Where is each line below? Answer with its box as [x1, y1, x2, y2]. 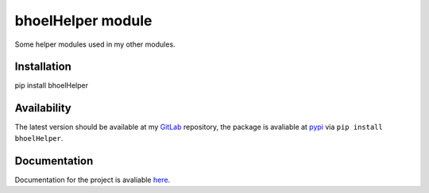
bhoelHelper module [14, 12, 153, 29]
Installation [14, 60, 71, 74]
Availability [14, 101, 71, 115]
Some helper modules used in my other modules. [14, 40, 176, 49]
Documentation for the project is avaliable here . [14, 175, 171, 184]
